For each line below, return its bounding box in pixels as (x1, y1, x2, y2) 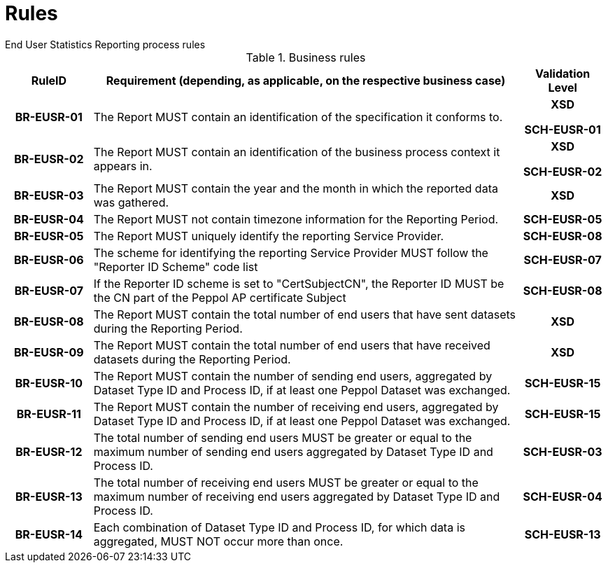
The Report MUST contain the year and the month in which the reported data (93, 181, 498, 195)
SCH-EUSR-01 (524, 122, 601, 137)
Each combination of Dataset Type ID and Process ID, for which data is (93, 520, 465, 534)
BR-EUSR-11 (16, 406, 81, 421)
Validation (535, 66, 591, 81)
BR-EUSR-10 (15, 375, 83, 390)
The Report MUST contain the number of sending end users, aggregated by (93, 368, 493, 383)
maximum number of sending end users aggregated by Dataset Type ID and (93, 444, 493, 459)
